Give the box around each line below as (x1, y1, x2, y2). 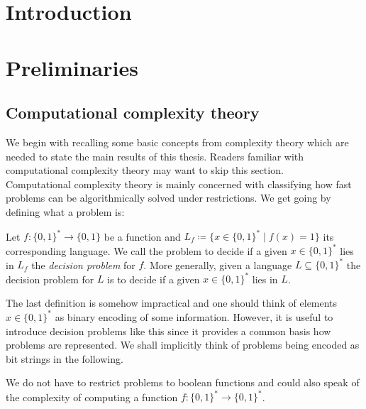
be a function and (104, 229, 181, 244)
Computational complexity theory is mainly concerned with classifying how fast (6, 176, 352, 191)
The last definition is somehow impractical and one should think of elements (6, 295, 338, 310)
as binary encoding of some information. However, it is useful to (55, 309, 333, 324)
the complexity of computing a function (6, 389, 178, 404)
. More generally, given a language (143, 257, 292, 272)
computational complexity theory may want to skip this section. (6, 163, 284, 178)
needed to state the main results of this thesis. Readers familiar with (6, 148, 304, 163)
